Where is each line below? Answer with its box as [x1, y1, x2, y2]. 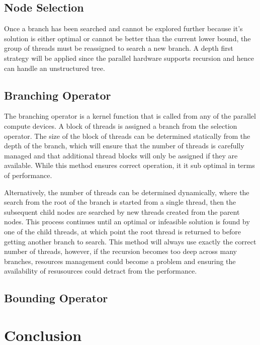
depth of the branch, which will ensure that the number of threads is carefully [4, 140, 244, 151]
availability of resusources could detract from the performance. [4, 266, 197, 276]
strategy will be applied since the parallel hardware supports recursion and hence [4, 52, 254, 63]
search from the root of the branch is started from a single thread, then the [4, 197, 236, 207]
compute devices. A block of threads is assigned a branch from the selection [4, 120, 237, 131]
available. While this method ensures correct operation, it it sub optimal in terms [4, 160, 255, 170]
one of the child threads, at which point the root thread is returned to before [4, 226, 241, 236]
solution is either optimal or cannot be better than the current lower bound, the [4, 33, 251, 43]
